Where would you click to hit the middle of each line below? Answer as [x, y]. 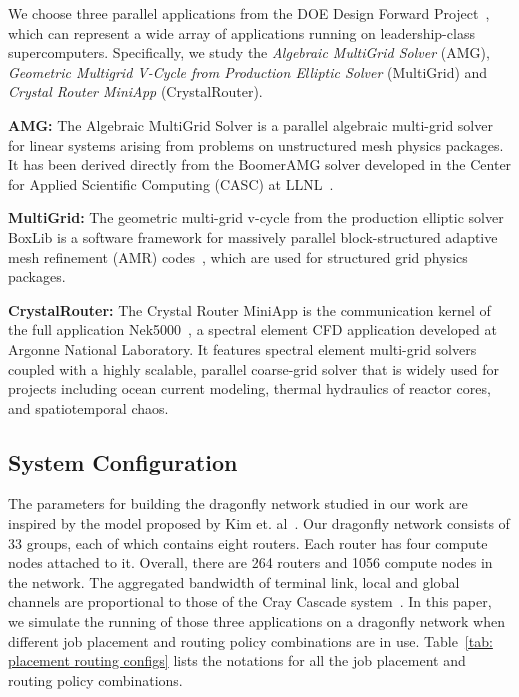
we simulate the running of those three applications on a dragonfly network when [257, 621]
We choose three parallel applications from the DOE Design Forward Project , [249, 13]
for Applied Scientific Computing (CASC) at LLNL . [171, 183]
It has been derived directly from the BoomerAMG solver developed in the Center [260, 164]
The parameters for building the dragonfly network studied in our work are [238, 503]
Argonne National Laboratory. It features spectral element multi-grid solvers [242, 348]
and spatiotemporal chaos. [88, 407]
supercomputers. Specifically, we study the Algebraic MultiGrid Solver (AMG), [249, 52]
